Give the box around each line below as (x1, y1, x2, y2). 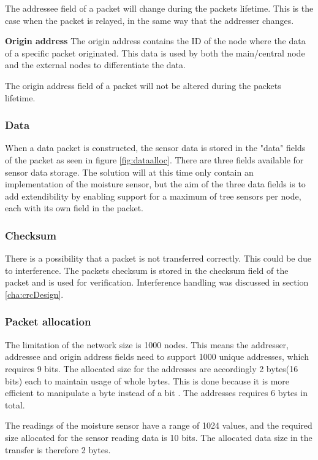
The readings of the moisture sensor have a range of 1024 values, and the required (5, 419, 312, 432)
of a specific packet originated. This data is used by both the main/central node (5, 46, 305, 59)
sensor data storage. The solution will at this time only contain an (5, 165, 254, 178)
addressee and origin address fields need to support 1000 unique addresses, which (5, 350, 309, 363)
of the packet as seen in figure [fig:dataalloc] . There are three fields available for (5, 153, 304, 166)
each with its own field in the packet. (5, 201, 144, 214)
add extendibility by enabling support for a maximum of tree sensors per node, (5, 189, 301, 202)
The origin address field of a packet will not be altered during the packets (5, 79, 281, 92)
